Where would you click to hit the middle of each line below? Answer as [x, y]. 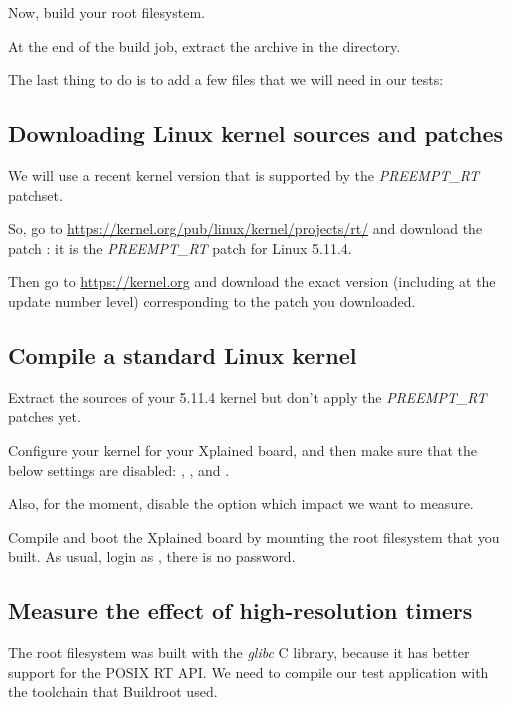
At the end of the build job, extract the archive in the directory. [204, 45]
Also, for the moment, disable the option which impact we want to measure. [241, 503]
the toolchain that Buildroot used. [113, 691]
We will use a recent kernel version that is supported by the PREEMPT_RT [243, 174]
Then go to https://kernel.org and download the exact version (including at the [252, 281]
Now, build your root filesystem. [107, 12]
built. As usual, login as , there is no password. [152, 556]
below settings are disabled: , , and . [119, 469]
